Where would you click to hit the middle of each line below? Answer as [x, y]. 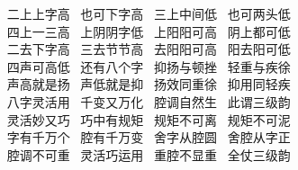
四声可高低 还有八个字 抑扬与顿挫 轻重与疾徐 [149, 66]
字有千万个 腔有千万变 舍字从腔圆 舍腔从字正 [149, 137]
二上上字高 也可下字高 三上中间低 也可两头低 [149, 13]
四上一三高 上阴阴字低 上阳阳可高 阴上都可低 [149, 31]
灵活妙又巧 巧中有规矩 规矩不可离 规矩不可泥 [149, 119]
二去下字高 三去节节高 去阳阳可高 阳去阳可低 [149, 49]
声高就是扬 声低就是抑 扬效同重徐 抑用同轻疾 [149, 84]
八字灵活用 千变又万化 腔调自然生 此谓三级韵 [149, 101]
